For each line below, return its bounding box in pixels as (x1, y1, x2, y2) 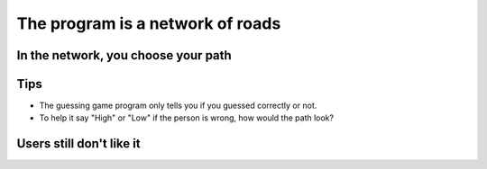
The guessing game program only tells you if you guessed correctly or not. (39, 100, 317, 111)
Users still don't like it (16, 136, 141, 152)
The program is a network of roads (16, 13, 281, 33)
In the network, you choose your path (16, 48, 232, 63)
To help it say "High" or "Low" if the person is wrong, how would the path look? (39, 112, 334, 123)
